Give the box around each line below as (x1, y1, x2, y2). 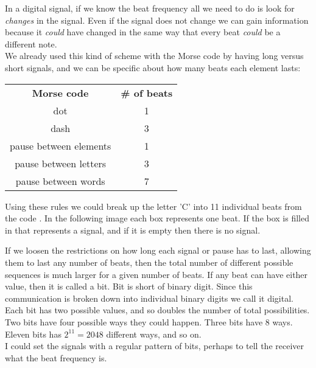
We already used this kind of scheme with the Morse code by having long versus (5, 49, 304, 62)
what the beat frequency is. (5, 351, 107, 364)
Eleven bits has (5, 327, 61, 340)
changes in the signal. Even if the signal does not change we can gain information (5, 13, 309, 26)
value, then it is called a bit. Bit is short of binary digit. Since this (5, 280, 253, 293)
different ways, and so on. (106, 327, 202, 340)
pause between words (15, 173, 105, 188)
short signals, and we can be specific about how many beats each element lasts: (5, 61, 301, 74)
